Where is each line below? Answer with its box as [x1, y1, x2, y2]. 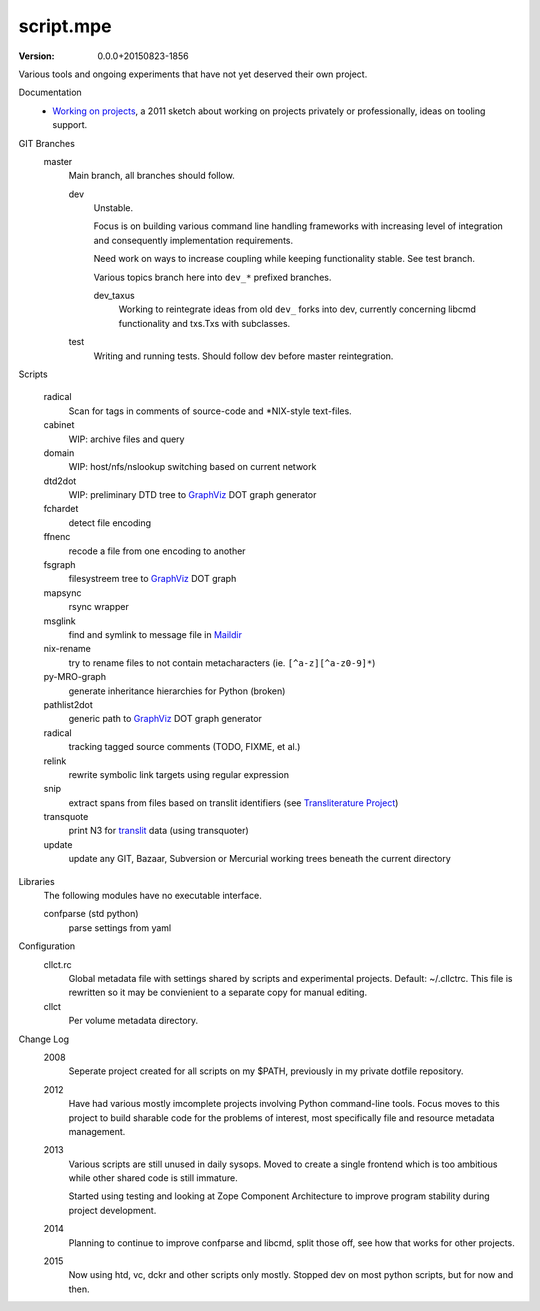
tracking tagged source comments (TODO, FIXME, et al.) [68, 741, 301, 753]
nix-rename [43, 643, 92, 655]
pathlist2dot [43, 698, 94, 710]
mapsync [43, 586, 82, 599]
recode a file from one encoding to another [68, 545, 246, 557]
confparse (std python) [43, 908, 139, 920]
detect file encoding [68, 516, 152, 529]
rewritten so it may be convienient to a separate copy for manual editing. [68, 986, 368, 999]
